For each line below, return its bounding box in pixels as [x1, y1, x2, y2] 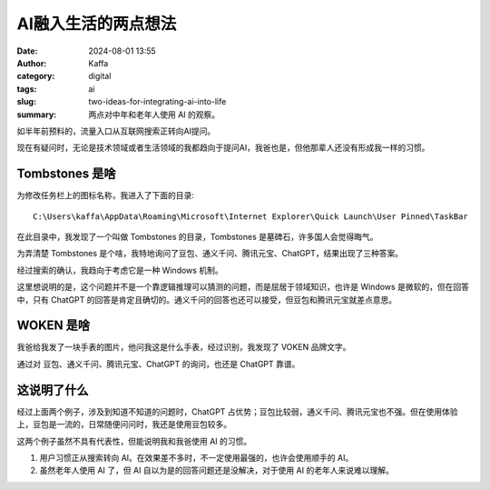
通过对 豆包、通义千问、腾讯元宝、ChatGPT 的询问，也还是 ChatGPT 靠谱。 [16, 358, 300, 369]
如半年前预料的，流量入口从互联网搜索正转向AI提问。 [16, 125, 216, 136]
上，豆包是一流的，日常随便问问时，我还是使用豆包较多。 [16, 419, 231, 430]
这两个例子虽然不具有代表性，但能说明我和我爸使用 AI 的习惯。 [16, 435, 252, 446]
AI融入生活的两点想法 [16, 14, 177, 34]
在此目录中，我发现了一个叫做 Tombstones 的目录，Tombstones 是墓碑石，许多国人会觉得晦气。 [16, 231, 378, 242]
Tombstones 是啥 [16, 166, 117, 182]
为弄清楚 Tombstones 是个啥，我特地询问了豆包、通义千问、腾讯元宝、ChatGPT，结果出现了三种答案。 [16, 248, 404, 259]
